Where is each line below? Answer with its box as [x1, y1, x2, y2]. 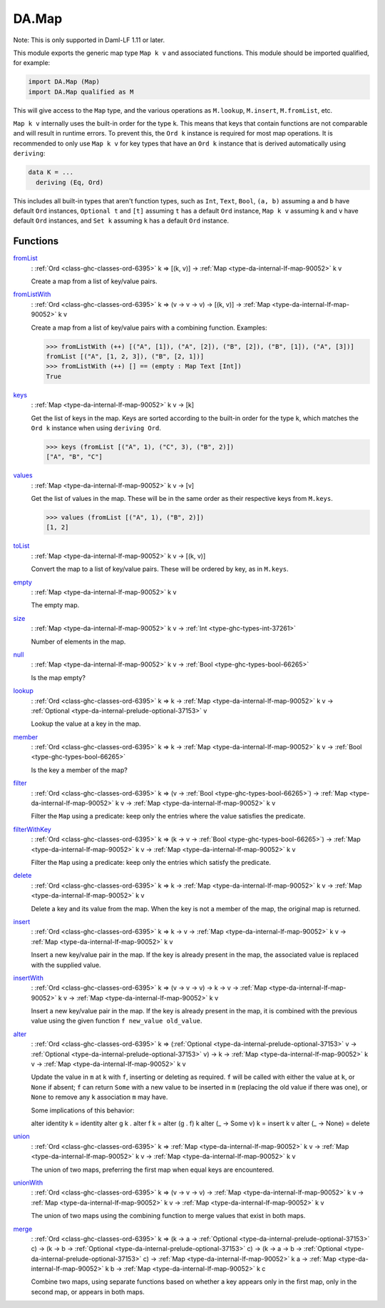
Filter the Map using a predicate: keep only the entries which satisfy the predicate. [31, 858, 271, 866]
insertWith [13, 973, 44, 982]
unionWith [13, 1178, 43, 1187]
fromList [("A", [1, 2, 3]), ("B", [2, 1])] [46, 353, 205, 360]
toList [13, 542, 30, 550]
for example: [13, 59, 51, 67]
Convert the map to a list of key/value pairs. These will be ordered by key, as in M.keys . [31, 564, 289, 574]
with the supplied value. [31, 960, 101, 969]
